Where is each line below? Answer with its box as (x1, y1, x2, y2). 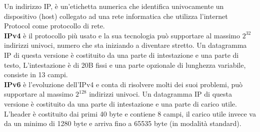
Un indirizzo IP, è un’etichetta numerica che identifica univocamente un (4, 1, 224, 11)
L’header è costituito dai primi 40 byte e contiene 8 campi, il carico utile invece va (4, 108, 256, 119)
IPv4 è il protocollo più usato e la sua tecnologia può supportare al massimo (4, 30, 240, 40)
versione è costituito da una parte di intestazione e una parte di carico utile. (4, 98, 237, 109)
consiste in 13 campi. (4, 69, 68, 80)
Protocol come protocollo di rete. (4, 20, 105, 31)
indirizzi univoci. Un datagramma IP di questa (89, 89, 232, 99)
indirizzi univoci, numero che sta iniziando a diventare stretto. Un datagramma (4, 40, 247, 50)
